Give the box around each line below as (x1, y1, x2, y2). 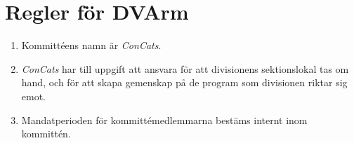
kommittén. (21, 126, 71, 141)
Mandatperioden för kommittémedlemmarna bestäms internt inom (21, 112, 308, 127)
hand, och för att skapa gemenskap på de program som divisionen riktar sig (21, 75, 348, 90)
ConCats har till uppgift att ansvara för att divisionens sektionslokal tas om (21, 61, 349, 76)
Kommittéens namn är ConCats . (21, 38, 162, 53)
